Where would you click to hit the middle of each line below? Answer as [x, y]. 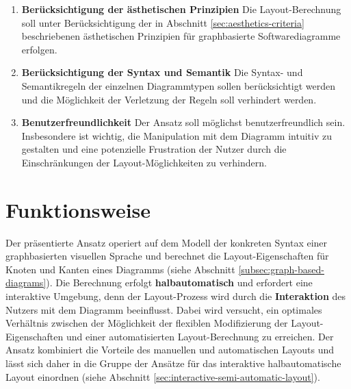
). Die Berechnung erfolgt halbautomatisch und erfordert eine [179, 283]
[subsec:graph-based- [281, 269]
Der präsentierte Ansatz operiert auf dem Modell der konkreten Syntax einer [167, 242]
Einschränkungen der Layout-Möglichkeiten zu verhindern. [144, 162]
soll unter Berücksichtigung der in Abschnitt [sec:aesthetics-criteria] [163, 22]
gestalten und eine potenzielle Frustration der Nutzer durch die [154, 149]
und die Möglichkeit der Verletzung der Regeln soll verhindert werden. [169, 99]
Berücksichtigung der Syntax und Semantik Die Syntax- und [162, 72]
